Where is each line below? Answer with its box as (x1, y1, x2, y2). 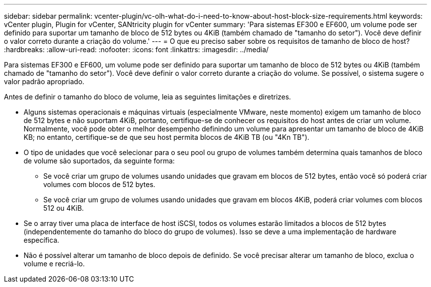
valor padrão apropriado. (4, 77, 85, 86)
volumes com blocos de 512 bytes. (43, 180, 155, 189)
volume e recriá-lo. (24, 259, 85, 268)
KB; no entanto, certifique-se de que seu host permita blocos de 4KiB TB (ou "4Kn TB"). (24, 133, 309, 141)
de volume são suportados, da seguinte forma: (24, 157, 175, 165)
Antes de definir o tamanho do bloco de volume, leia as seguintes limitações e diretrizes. (4, 93, 291, 101)
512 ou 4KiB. (43, 204, 84, 212)
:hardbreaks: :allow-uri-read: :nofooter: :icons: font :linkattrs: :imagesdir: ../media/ (4, 45, 269, 54)
